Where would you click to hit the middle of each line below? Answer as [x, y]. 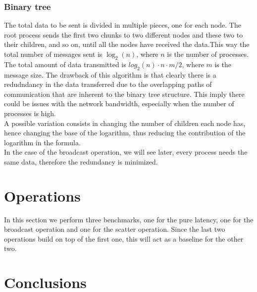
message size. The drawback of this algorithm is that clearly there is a [110, 74]
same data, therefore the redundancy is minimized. [81, 161]
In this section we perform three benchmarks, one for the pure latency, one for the [129, 219]
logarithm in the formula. [42, 142]
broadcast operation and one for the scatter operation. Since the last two [115, 229]
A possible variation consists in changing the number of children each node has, [125, 123]
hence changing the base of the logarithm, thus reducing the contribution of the [125, 133]
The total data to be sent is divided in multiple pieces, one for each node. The [123, 25]
